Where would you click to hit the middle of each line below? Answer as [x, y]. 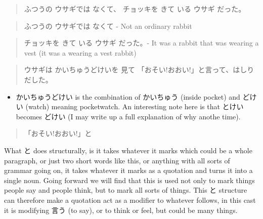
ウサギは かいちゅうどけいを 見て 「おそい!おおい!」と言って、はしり [139, 70]
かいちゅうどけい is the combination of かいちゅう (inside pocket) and [128, 96]
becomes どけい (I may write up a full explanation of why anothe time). [128, 116]
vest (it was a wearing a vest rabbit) [80, 52]
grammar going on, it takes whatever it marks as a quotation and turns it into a [128, 170]
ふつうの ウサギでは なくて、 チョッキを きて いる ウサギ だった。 [135, 9]
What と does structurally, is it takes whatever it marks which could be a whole [128, 150]
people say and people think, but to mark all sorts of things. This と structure [126, 190]
